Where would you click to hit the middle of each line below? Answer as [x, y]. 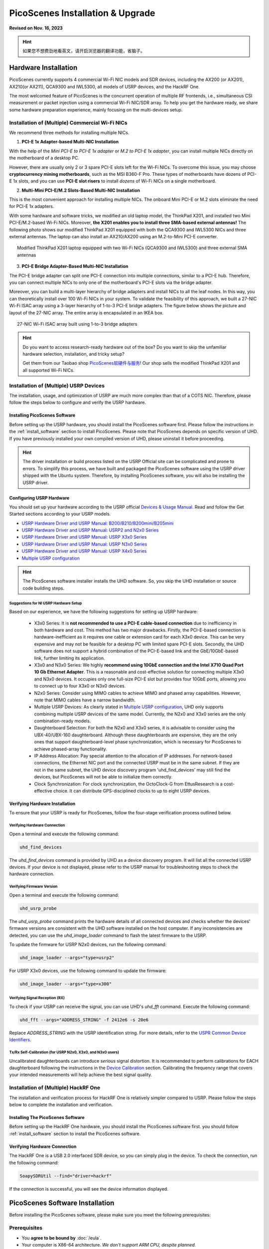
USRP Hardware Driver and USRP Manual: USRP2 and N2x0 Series [90, 530]
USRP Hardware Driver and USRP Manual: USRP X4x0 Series [84, 551]
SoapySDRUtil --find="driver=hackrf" [66, 1176]
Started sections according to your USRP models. [60, 514]
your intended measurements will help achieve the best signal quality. [81, 1075]
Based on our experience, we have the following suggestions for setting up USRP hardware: [103, 612]
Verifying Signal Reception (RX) [37, 998]
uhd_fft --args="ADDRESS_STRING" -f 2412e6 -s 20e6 [84, 1020]
